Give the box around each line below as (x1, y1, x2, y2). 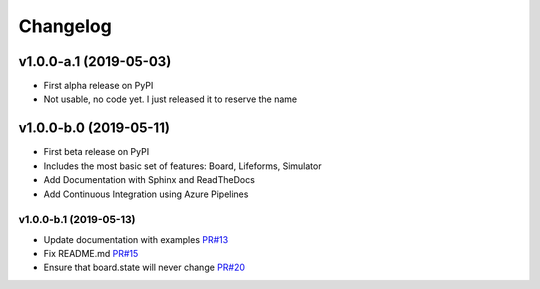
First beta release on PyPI (43, 146, 150, 158)
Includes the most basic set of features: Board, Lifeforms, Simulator (43, 160, 322, 172)
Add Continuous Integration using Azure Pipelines (43, 188, 249, 200)
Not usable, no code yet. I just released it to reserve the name (43, 93, 298, 105)
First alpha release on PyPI (43, 80, 154, 92)
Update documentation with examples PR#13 (43, 233, 229, 245)
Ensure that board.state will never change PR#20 (43, 261, 245, 274)
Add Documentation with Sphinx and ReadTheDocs (43, 174, 255, 186)
